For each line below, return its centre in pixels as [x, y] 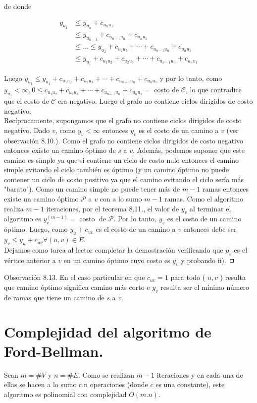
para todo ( [188, 277]
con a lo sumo [121, 199]
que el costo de [26, 101]
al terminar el [210, 208]
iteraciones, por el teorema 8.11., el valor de [113, 208]
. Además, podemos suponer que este [189, 150]
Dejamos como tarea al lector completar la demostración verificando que [114, 249]
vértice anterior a [30, 260]
